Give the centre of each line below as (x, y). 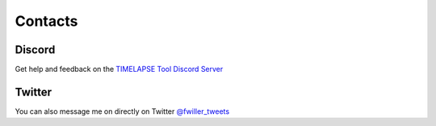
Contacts (46, 21)
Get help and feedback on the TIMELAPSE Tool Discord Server (119, 69)
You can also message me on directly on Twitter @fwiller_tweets (122, 111)
